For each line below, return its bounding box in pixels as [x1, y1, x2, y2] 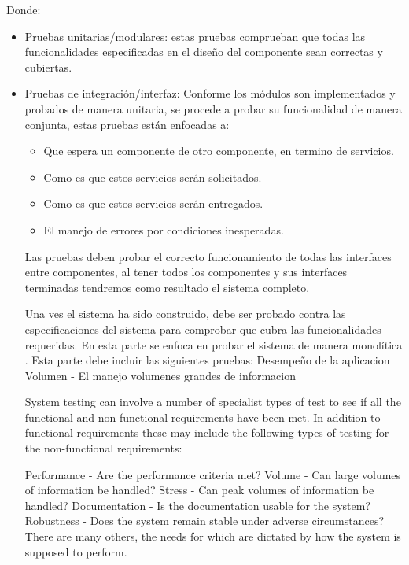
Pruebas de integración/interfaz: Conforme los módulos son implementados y [24, 85, 396, 102]
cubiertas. [24, 58, 72, 75]
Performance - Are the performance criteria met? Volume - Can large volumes [24, 466, 401, 482]
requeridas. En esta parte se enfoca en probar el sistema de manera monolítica [24, 336, 403, 353]
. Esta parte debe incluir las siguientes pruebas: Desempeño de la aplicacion [24, 352, 390, 368]
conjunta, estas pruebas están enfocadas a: [24, 116, 230, 132]
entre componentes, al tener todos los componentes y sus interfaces [24, 264, 348, 280]
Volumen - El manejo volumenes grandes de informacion [24, 367, 296, 383]
